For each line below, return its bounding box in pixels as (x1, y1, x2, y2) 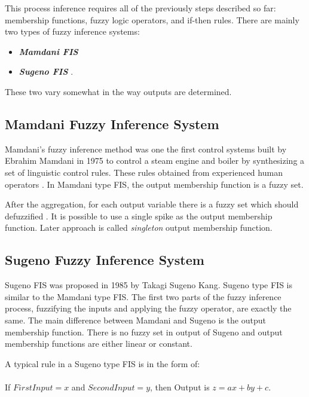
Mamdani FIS (19, 45, 78, 57)
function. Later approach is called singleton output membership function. (5, 221, 273, 234)
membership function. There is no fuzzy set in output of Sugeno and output (5, 325, 283, 338)
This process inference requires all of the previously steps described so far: (5, 2, 276, 14)
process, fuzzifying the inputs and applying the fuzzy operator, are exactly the (5, 302, 292, 314)
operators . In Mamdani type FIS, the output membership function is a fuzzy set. (5, 178, 304, 190)
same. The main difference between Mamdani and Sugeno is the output (5, 313, 266, 326)
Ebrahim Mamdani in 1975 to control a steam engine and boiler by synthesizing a (5, 154, 305, 167)
